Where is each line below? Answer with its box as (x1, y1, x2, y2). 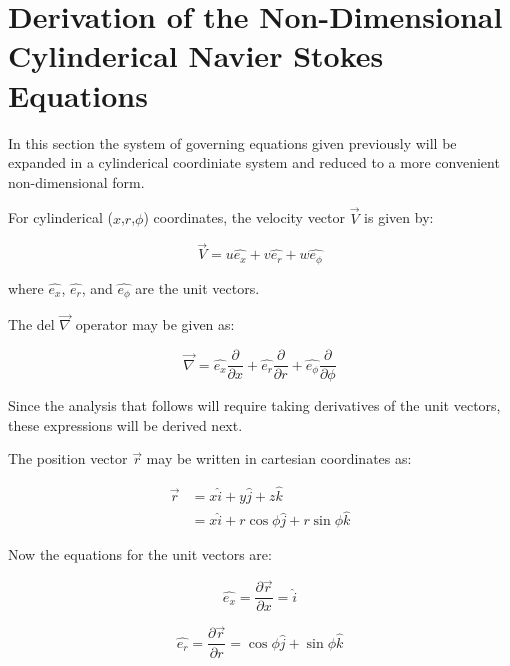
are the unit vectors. (135, 277, 260, 298)
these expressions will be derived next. (8, 414, 243, 435)
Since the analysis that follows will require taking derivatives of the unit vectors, (8, 395, 501, 416)
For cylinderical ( (8, 207, 113, 228)
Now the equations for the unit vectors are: (8, 544, 272, 565)
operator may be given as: (75, 314, 235, 335)
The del (8, 314, 55, 335)
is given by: (364, 207, 434, 228)
